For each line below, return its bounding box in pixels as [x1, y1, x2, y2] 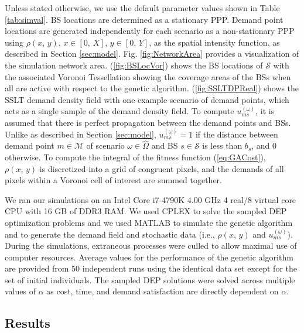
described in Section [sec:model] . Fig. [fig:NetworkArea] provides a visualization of [5, 47, 299, 60]
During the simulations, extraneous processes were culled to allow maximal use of [5, 239, 297, 252]
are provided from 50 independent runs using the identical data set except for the [5, 262, 297, 274]
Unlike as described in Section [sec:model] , [5, 128, 156, 140]
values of [5, 285, 36, 297]
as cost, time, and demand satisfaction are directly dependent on [46, 285, 279, 297]
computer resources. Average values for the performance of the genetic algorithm [5, 250, 293, 263]
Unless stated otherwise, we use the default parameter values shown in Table [5, 2, 280, 13]
